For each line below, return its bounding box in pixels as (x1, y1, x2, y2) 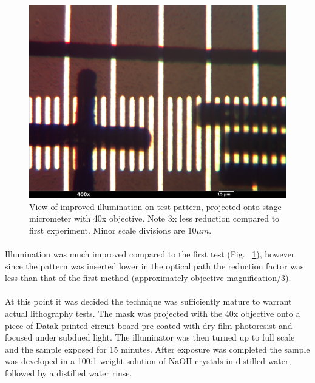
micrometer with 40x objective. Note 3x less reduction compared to (29, 212, 280, 225)
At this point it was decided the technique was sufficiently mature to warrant (5, 295, 292, 308)
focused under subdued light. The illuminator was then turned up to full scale (5, 331, 295, 344)
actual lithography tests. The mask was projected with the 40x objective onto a (5, 307, 300, 319)
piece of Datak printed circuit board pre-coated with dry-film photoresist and (5, 319, 293, 331)
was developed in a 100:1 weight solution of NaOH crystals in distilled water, (5, 354, 291, 367)
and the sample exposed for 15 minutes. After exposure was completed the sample (5, 342, 310, 355)
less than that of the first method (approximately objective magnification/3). (5, 271, 291, 284)
